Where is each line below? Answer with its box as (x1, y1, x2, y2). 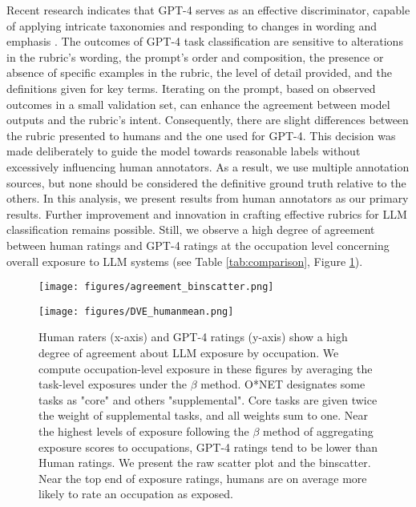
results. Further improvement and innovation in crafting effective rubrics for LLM (6, 205, 407, 222)
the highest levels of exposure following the (38, 422, 249, 439)
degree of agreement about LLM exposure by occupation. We (38, 344, 339, 360)
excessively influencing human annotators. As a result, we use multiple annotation (6, 158, 410, 175)
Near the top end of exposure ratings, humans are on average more (38, 469, 367, 486)
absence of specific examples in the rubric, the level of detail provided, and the (6, 64, 393, 81)
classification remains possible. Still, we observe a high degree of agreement (6, 221, 375, 238)
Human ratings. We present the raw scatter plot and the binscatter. (38, 454, 371, 471)
